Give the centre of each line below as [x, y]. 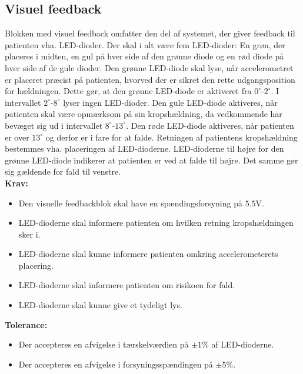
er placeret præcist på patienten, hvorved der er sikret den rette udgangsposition [150, 79]
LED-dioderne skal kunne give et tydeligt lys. [100, 305]
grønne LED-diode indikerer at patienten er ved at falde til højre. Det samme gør [151, 160]
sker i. [29, 234]
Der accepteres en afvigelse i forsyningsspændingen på [116, 364]
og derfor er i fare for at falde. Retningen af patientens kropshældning [172, 137]
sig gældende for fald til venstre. [63, 171]
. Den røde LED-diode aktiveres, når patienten [210, 125]
